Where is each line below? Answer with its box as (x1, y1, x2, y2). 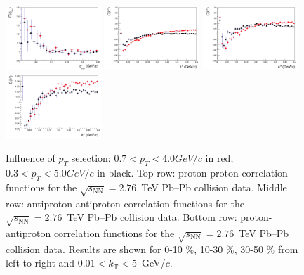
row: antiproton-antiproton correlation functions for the (6, 196, 244, 210)
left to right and (6, 255, 75, 270)
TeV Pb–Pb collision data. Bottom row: (67, 210, 237, 224)
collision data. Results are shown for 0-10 (6, 241, 183, 256)
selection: (71, 151, 111, 165)
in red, (205, 151, 234, 165)
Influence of (6, 151, 55, 165)
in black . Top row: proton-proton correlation (97, 165, 288, 179)
